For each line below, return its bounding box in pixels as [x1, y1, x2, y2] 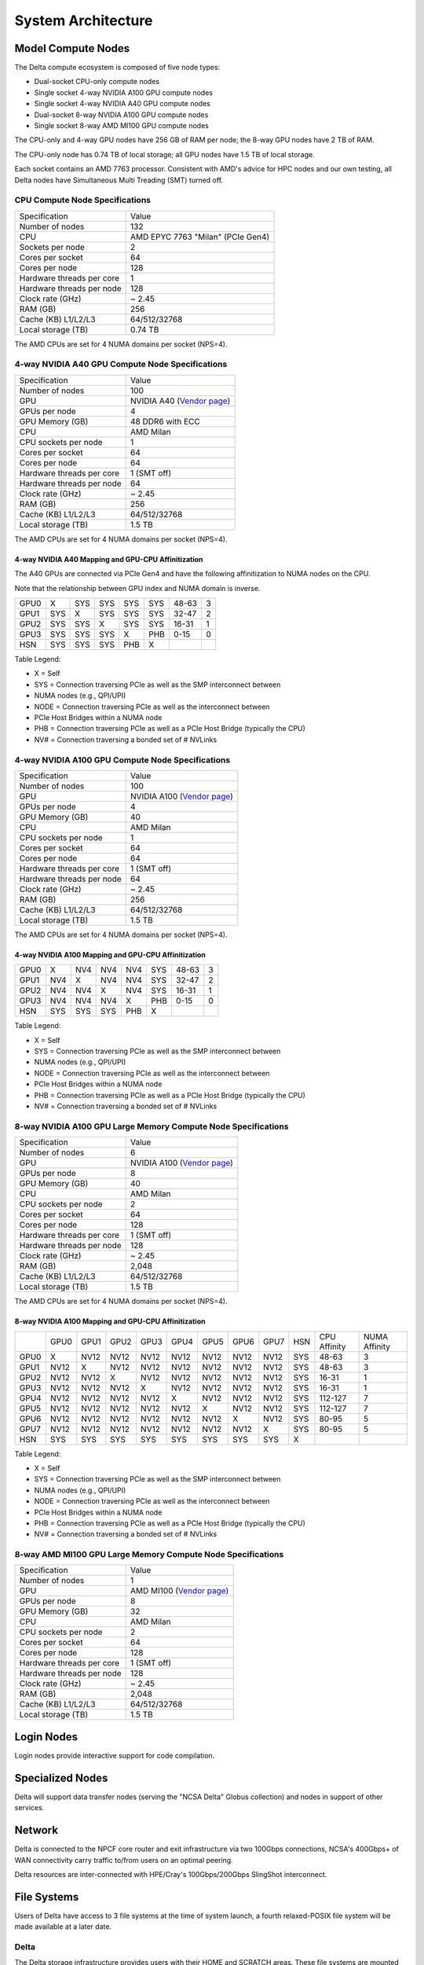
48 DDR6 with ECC [130, 416, 200, 427]
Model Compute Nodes [14, 42, 130, 55]
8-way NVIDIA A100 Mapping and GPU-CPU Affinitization [14, 1317, 206, 1326]
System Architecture [14, 12, 153, 29]
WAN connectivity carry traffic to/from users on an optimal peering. [14, 1855, 233, 1864]
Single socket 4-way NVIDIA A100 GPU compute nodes [34, 87, 214, 97]
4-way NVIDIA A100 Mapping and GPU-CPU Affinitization [14, 949, 206, 959]
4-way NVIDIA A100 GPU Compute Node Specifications [14, 755, 231, 766]
